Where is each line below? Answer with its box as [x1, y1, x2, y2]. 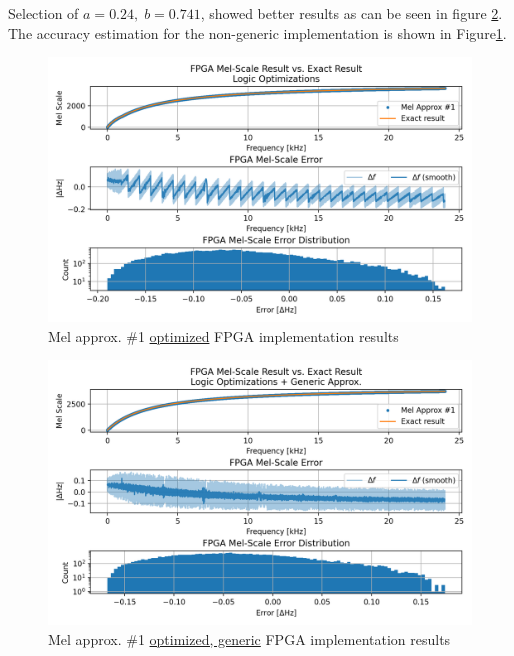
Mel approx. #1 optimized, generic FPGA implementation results [48, 628, 451, 649]
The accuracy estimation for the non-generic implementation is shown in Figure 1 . [8, 22, 507, 43]
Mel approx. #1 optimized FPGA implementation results [48, 325, 399, 346]
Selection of [8, 3, 79, 23]
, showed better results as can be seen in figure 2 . [200, 3, 503, 23]
